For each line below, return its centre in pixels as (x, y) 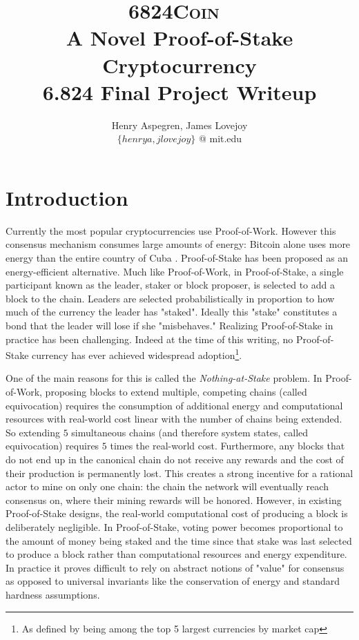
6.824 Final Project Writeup (179, 91)
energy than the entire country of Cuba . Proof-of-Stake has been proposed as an (177, 258)
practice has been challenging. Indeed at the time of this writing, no (149, 339)
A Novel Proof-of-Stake (179, 38)
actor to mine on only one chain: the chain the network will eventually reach (167, 486)
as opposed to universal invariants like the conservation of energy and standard (173, 581)
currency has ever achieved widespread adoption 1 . (137, 354)
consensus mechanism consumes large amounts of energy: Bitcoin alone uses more (178, 244)
